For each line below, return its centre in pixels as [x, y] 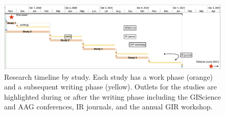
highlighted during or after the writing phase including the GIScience [112, 96]
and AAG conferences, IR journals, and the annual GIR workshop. [108, 107]
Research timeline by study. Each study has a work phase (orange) [109, 76]
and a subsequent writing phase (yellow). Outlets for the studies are [110, 87]
